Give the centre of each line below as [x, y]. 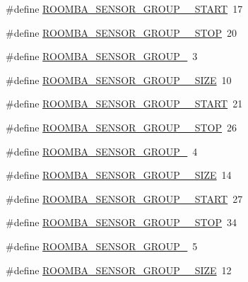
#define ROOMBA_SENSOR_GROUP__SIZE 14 [119, 175]
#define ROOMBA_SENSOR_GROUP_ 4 [102, 151]
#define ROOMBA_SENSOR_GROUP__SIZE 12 [119, 270]
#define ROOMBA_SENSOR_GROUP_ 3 [102, 56]
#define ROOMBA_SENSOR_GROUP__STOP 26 [121, 127]
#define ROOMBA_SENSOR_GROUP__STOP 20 [121, 32]
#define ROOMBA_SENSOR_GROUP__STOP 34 [121, 222]
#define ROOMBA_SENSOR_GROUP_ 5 [102, 246]
